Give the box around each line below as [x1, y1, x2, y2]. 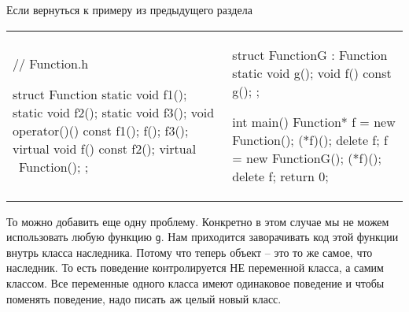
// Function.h [13, 54, 89, 73]
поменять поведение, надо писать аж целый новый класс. [6, 290, 282, 306]
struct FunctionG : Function [232, 45, 388, 64]
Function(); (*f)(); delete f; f [232, 130, 388, 149]
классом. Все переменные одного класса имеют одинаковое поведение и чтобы [6, 275, 385, 292]
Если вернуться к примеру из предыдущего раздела [6, 2, 252, 17]
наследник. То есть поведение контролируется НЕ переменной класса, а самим [6, 259, 384, 276]
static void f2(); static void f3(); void [13, 103, 215, 122]
